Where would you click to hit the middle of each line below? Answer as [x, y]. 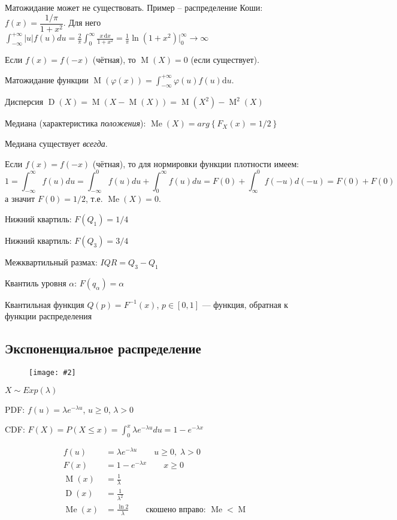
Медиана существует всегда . [56, 143]
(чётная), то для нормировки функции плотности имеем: [196, 163]
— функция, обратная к [245, 304]
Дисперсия [24, 102]
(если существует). [225, 59]
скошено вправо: [176, 510]
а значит [20, 199]
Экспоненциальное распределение [103, 348]
